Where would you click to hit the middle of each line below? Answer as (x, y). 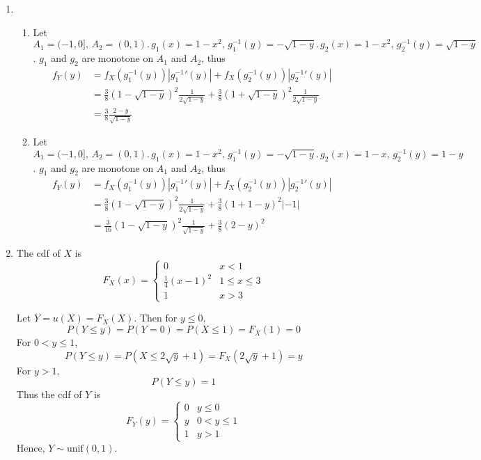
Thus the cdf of (49, 394)
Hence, (31, 448)
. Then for (156, 318)
